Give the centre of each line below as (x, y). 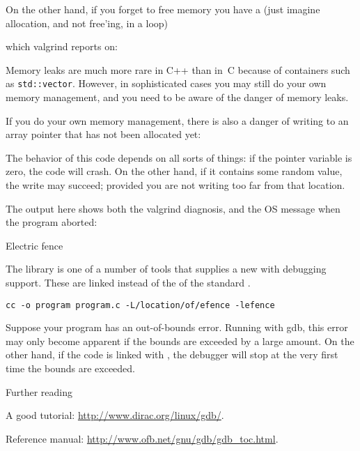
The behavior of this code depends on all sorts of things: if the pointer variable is (179, 157)
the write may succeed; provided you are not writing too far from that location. (175, 185)
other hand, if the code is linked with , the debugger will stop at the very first (172, 354)
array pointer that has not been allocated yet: (103, 134)
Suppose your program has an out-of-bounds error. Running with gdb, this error (177, 327)
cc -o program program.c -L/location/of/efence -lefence (140, 305)
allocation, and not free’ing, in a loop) (87, 23)
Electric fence (34, 245)
